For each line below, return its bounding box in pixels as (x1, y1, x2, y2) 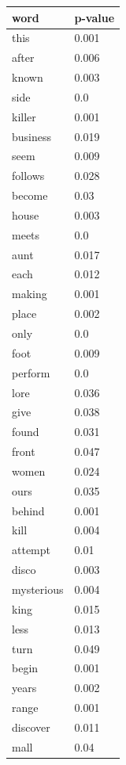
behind (12, 502, 45, 518)
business (12, 128, 52, 144)
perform (12, 364, 50, 381)
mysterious (12, 580, 64, 597)
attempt (12, 541, 50, 558)
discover (12, 718, 50, 735)
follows (12, 167, 45, 184)
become (12, 187, 48, 204)
